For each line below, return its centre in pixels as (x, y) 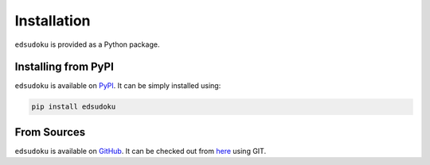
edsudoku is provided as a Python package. (87, 44)
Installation (53, 21)
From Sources (50, 132)
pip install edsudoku (74, 107)
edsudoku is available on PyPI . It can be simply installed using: (118, 86)
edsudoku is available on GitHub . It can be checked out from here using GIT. (141, 151)
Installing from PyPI (64, 67)
